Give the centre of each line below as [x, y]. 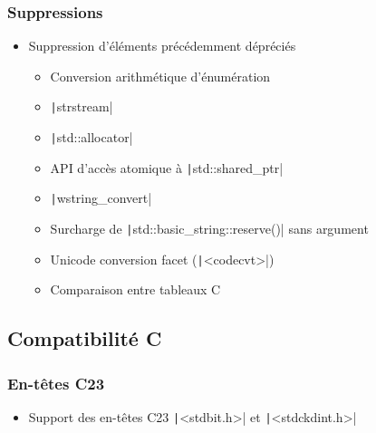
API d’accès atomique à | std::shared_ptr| [167, 167]
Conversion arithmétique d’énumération [160, 76]
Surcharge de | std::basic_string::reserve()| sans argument [209, 229]
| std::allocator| [92, 137]
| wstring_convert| [101, 198]
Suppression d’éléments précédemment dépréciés [162, 46]
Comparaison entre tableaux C [135, 289]
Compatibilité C [85, 338]
